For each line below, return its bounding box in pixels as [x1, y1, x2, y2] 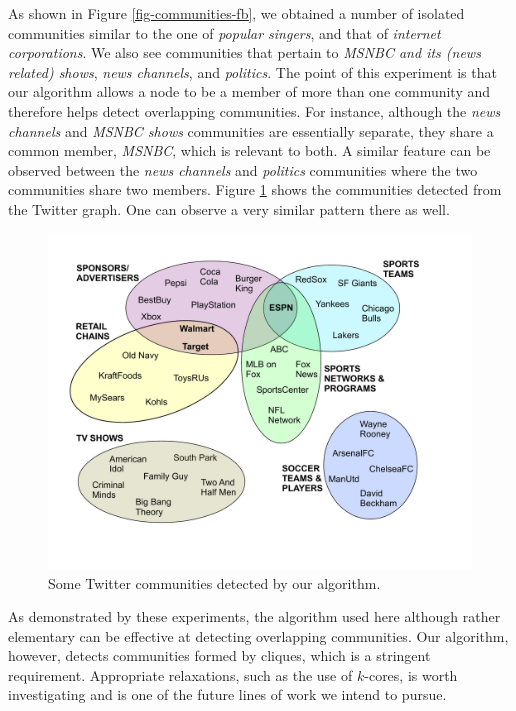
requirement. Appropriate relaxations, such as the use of [8, 664, 353, 685]
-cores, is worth [364, 664, 458, 685]
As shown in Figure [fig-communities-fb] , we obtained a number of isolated [8, 3, 465, 23]
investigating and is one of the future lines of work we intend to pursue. [8, 684, 447, 705]
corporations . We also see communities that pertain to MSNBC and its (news [8, 42, 481, 63]
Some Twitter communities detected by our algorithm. [48, 572, 381, 593]
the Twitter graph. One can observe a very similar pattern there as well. [8, 198, 450, 219]
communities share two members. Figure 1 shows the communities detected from [8, 179, 502, 200]
